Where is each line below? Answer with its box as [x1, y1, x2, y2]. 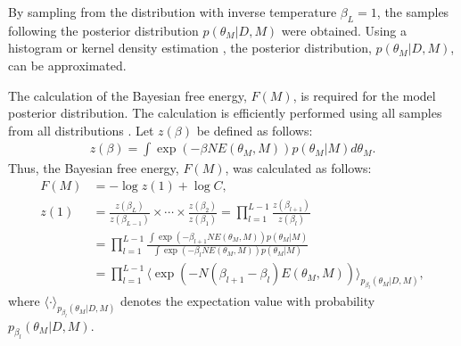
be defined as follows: [196, 120, 313, 139]
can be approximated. [8, 55, 127, 74]
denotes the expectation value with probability [119, 291, 375, 309]
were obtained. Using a [281, 21, 407, 39]
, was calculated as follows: [225, 159, 372, 177]
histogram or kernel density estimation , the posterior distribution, [8, 38, 372, 57]
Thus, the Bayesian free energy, [8, 159, 179, 177]
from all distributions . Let [8, 120, 154, 139]
